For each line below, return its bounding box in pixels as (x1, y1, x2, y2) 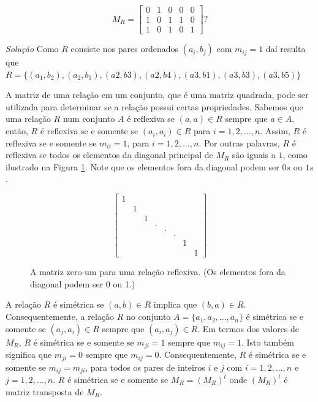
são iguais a (232, 148, 276, 161)
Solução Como (6, 42, 59, 55)
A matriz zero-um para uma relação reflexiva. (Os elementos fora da (30, 265, 286, 278)
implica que (153, 298, 197, 311)
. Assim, (260, 124, 290, 137)
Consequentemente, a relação (6, 310, 115, 323)
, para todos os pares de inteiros (85, 360, 205, 373)
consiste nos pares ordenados (70, 42, 179, 55)
